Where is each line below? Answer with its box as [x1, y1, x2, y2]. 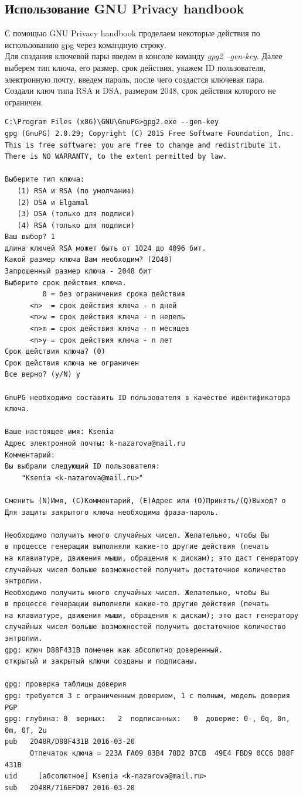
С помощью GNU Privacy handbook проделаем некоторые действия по [5, 27, 260, 39]
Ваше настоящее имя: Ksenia [5, 428, 114, 436]
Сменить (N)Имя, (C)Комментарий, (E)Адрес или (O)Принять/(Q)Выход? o [5, 496, 286, 505]
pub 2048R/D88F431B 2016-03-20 [5, 737, 135, 746]
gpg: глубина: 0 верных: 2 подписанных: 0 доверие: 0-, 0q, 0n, [5, 715, 290, 723]
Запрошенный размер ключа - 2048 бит [5, 267, 152, 276]
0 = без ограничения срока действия [42, 290, 185, 299]
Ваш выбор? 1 [5, 233, 55, 241]
